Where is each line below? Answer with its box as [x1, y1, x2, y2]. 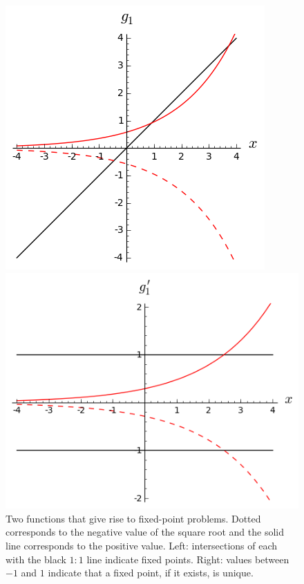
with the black [6, 552, 66, 566]
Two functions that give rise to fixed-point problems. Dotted [6, 511, 261, 525]
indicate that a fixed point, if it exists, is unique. [48, 565, 254, 580]
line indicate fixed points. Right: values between [86, 552, 289, 566]
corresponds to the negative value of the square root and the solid [6, 525, 284, 539]
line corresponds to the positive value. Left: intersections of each [6, 538, 278, 553]
